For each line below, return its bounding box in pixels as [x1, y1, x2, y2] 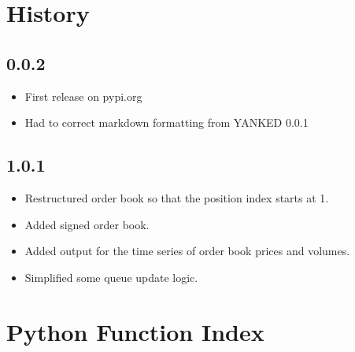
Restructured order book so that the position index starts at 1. [24, 189, 329, 206]
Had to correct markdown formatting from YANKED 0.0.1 [24, 114, 309, 131]
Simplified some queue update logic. [24, 269, 198, 285]
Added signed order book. [24, 216, 150, 232]
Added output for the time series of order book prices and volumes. [24, 243, 350, 259]
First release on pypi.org [24, 87, 142, 104]
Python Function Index [6, 315, 264, 347]
